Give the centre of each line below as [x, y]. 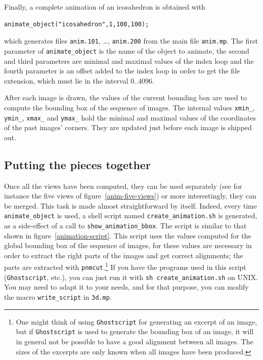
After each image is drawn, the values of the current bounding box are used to [125, 97]
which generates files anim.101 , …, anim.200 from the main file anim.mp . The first [131, 41]
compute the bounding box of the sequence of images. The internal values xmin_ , [129, 107]
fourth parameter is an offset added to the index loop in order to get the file [122, 71]
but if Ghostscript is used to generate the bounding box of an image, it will [135, 331]
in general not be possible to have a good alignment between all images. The [135, 341]
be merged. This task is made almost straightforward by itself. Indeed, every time [130, 205]
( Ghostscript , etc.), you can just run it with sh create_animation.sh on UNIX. [131, 277]
